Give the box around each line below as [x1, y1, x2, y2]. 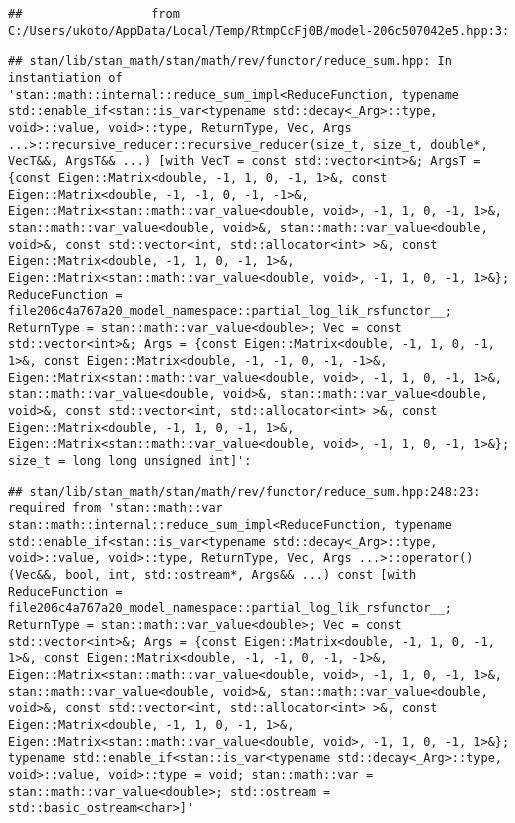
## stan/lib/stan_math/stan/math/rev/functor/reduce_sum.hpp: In [8, 54, 452, 69]
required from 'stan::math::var [8, 501, 223, 516]
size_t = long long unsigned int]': [8, 454, 252, 469]
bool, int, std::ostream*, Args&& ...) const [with [65, 568, 417, 582]
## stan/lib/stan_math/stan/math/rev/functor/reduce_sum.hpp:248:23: [8, 484, 481, 499]
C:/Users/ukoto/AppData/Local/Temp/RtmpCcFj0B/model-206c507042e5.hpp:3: [8, 23, 510, 38]
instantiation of [8, 70, 123, 85]
